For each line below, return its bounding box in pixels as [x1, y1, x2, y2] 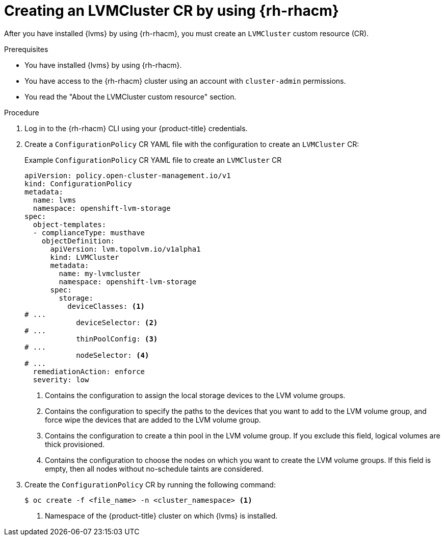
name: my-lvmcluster [59, 269, 141, 278]
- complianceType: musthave [33, 228, 145, 237]
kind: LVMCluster [50, 253, 119, 261]
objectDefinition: [41, 236, 115, 245]
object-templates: [33, 220, 107, 229]
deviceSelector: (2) [76, 318, 158, 327]
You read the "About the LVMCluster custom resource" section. [24, 92, 237, 101]
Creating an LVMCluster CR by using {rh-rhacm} [4, 2, 339, 19]
